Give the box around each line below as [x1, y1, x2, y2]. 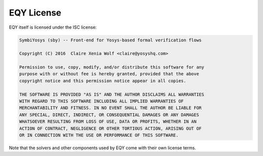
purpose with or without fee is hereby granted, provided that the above [19, 71, 199, 77]
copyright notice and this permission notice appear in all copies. [19, 78, 187, 84]
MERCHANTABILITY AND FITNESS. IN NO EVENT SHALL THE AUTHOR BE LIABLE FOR [19, 105, 202, 111]
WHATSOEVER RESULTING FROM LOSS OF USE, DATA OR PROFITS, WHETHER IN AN [19, 119, 197, 124]
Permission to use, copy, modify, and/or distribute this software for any [19, 65, 205, 70]
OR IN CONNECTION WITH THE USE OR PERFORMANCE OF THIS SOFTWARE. [19, 133, 179, 138]
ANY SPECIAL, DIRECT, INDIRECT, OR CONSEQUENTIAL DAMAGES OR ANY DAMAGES [19, 112, 199, 118]
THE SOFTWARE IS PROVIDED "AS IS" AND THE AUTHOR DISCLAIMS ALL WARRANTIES [19, 91, 205, 97]
